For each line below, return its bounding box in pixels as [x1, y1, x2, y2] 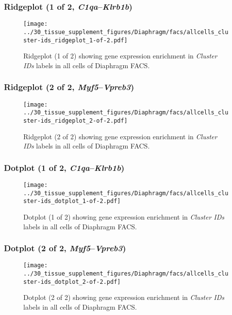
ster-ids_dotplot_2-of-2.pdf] [23, 278, 121, 285]
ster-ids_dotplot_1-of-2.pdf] [23, 198, 121, 205]
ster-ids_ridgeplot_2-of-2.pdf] [23, 117, 128, 124]
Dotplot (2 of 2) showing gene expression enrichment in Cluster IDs [23, 292, 225, 302]
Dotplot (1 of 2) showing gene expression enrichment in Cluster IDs [23, 211, 225, 222]
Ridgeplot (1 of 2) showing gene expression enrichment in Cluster [23, 51, 217, 61]
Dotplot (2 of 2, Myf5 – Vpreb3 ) [4, 242, 126, 254]
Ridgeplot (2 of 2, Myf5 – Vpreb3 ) [4, 81, 134, 93]
